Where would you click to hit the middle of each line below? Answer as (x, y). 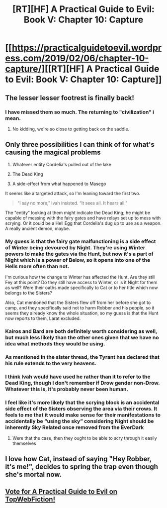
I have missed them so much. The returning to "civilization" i (80, 112)
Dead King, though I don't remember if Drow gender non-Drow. (83, 383)
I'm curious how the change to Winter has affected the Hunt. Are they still (80, 277)
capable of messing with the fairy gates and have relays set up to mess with (83, 218)
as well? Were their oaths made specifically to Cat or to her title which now (82, 288)
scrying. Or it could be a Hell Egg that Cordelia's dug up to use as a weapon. (83, 223)
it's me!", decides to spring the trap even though (82, 467)
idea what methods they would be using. (55, 343)
